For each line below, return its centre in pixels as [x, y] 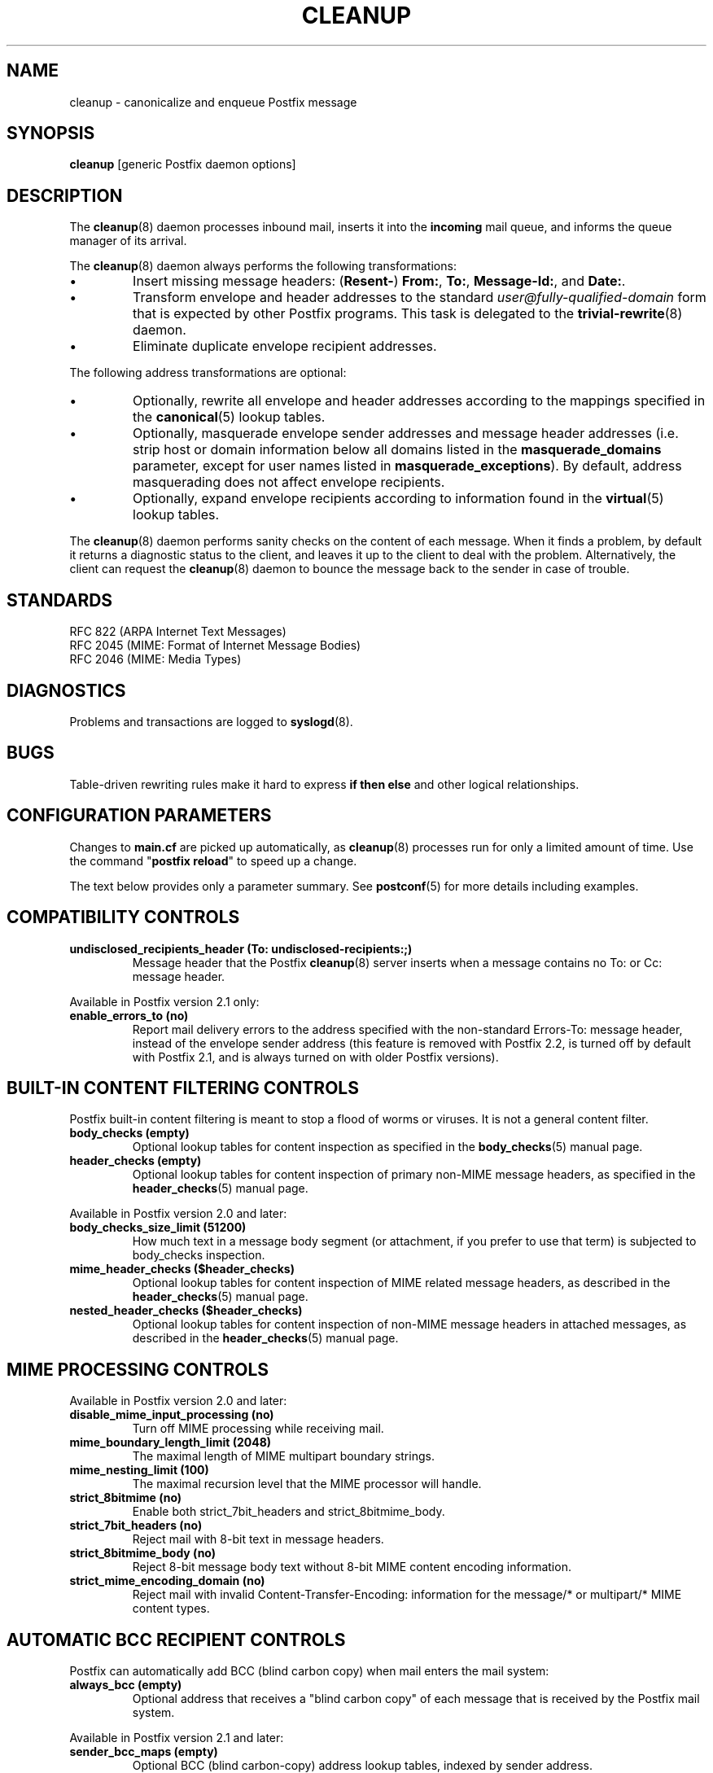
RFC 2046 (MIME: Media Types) [155, 659]
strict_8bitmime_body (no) [143, 1553]
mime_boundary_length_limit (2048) [171, 1442]
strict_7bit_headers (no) [136, 1526]
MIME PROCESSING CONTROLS [138, 1369]
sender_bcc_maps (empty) [144, 1752]
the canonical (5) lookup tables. [229, 417]
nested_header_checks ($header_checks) [186, 1311]
